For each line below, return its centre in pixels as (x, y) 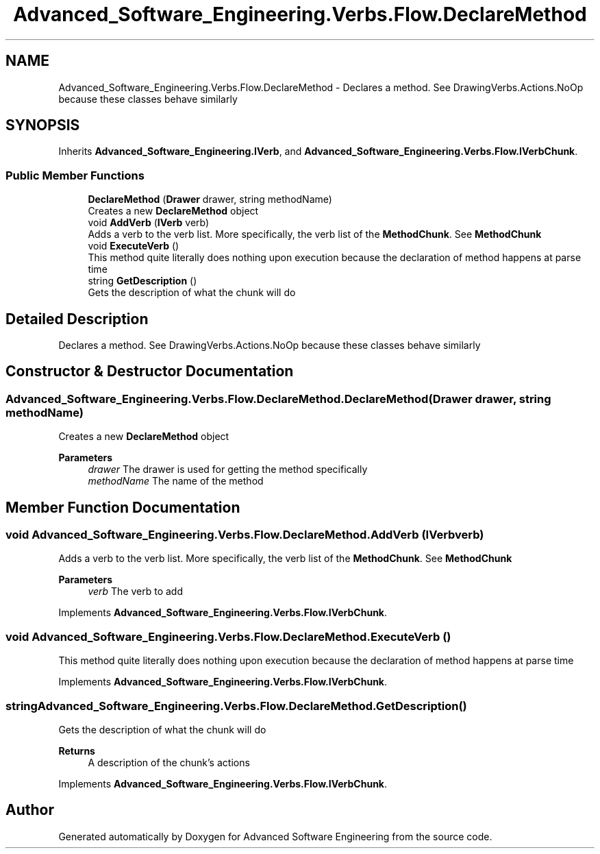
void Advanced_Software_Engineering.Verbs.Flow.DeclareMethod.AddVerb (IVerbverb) (245, 535)
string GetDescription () (142, 281)
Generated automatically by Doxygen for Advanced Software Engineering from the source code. (275, 836)
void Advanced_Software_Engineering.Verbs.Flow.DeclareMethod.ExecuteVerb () (228, 636)
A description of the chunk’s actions (169, 762)
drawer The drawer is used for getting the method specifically (228, 469)
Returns (77, 751)
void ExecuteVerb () (134, 246)
